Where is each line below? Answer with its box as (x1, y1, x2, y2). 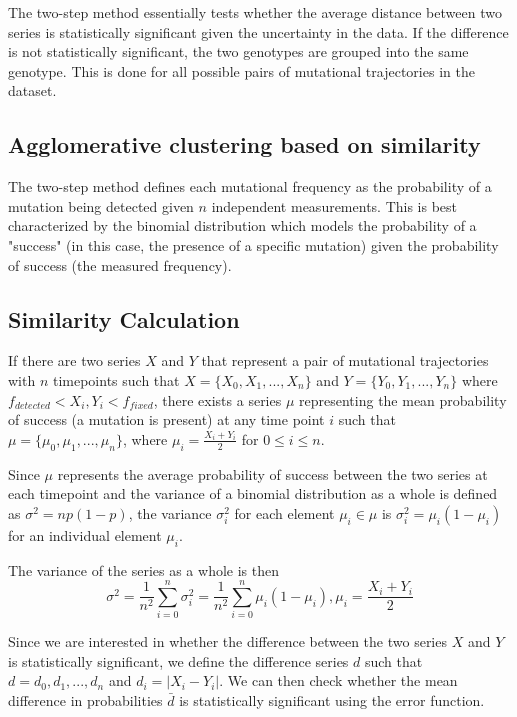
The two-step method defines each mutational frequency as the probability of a (8, 176, 492, 197)
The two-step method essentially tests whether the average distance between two (8, 2, 502, 22)
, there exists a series (153, 389, 282, 410)
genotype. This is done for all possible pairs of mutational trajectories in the (8, 60, 475, 81)
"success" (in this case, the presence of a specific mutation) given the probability (8, 234, 499, 255)
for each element (234, 502, 335, 523)
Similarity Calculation (8, 303, 240, 334)
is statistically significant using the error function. (179, 690, 485, 710)
